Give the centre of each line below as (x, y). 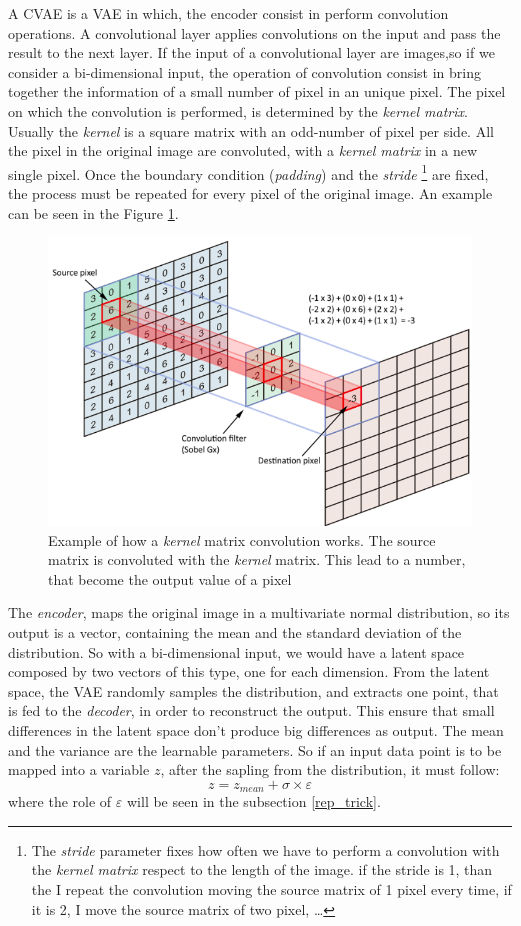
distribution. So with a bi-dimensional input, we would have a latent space (236, 651)
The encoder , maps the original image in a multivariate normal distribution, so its (259, 612)
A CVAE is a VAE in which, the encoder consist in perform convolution (228, 13)
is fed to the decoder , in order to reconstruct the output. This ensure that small (251, 710)
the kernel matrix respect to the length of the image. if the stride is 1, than (262, 869)
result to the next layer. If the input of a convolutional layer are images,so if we (251, 52)
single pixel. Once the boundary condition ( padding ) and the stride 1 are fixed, (248, 172)
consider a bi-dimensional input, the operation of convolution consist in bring (244, 71)
